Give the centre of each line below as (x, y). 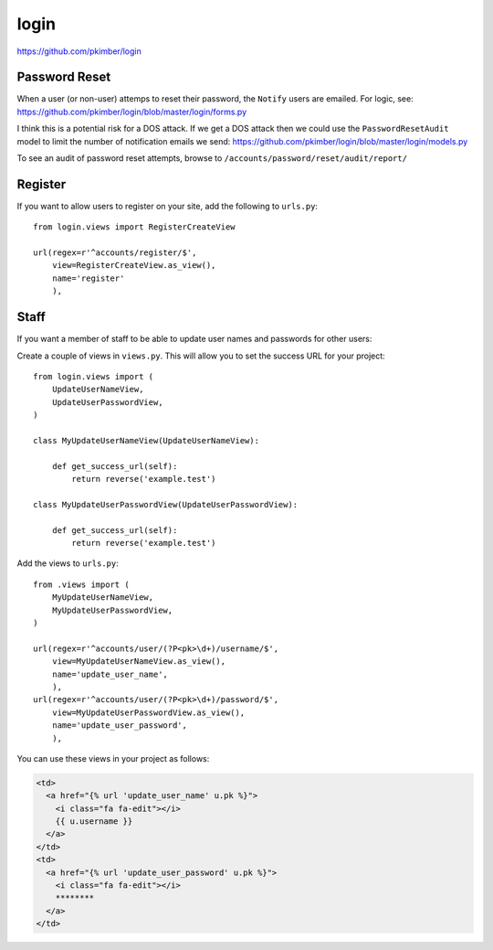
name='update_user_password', (119, 726)
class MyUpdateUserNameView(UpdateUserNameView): (147, 440)
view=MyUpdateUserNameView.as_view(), (139, 662)
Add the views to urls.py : (68, 563)
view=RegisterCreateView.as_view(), (134, 266)
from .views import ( (81, 584)
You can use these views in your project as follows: (113, 758)
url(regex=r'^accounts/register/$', (115, 253)
